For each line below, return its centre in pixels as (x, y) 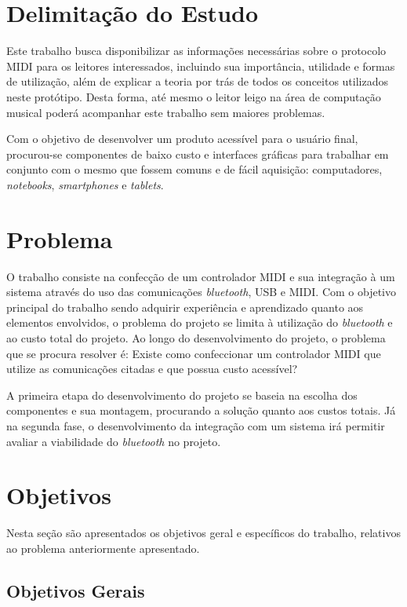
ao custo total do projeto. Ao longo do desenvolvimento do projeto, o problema (196, 337)
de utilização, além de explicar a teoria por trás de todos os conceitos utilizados (198, 81)
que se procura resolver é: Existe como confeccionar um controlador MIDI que (194, 353)
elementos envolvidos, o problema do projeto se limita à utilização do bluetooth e (200, 322)
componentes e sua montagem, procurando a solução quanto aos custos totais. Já (201, 410)
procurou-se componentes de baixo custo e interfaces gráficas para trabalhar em (198, 154)
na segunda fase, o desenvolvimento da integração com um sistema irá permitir (196, 425)
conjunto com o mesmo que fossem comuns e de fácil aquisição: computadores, (194, 169)
